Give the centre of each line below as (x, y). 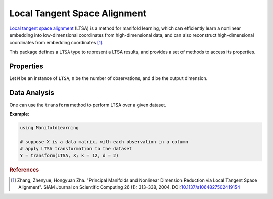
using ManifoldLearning (50, 127)
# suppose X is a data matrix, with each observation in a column (104, 142)
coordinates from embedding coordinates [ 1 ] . (56, 43)
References (24, 170)
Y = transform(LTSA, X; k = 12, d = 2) (69, 156)
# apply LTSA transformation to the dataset (76, 149)
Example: (19, 114)
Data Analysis (32, 93)
